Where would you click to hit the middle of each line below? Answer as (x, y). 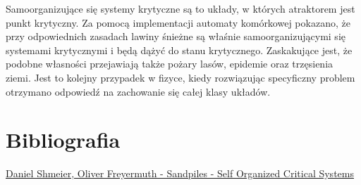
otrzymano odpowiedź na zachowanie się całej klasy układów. (138, 91)
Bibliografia (63, 140)
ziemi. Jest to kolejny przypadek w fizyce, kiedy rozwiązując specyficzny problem (180, 77)
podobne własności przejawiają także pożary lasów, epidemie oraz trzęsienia (170, 64)
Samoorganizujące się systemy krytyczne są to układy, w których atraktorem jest (180, 8)
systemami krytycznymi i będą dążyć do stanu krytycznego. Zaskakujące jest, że (179, 50)
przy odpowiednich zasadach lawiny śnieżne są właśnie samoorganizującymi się (176, 36)
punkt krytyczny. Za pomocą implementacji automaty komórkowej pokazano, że (178, 22)
